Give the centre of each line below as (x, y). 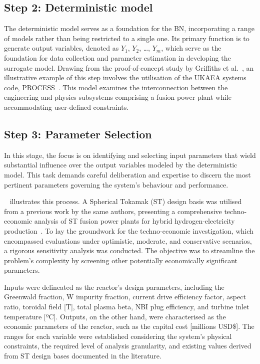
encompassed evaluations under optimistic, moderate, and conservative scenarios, (128, 240)
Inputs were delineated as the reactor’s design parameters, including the (114, 287)
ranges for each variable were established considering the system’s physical (118, 336)
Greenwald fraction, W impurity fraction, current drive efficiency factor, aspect (125, 297)
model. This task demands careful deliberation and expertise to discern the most (127, 174)
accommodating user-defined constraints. (66, 107)
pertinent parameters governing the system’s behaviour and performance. (116, 184)
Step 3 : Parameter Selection (78, 134)
